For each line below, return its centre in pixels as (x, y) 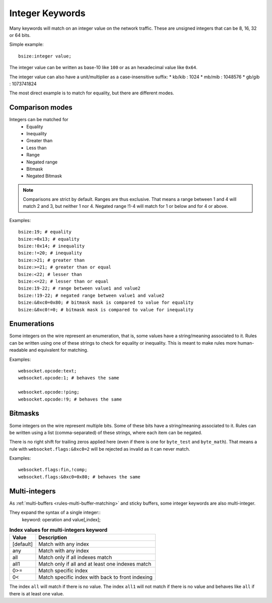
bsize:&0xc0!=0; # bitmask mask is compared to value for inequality (106, 310)
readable (18, 350)
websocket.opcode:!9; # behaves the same (70, 399)
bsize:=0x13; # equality (49, 239)
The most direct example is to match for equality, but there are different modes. (92, 93)
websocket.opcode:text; (48, 371)
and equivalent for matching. (58, 350)
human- (246, 343)
